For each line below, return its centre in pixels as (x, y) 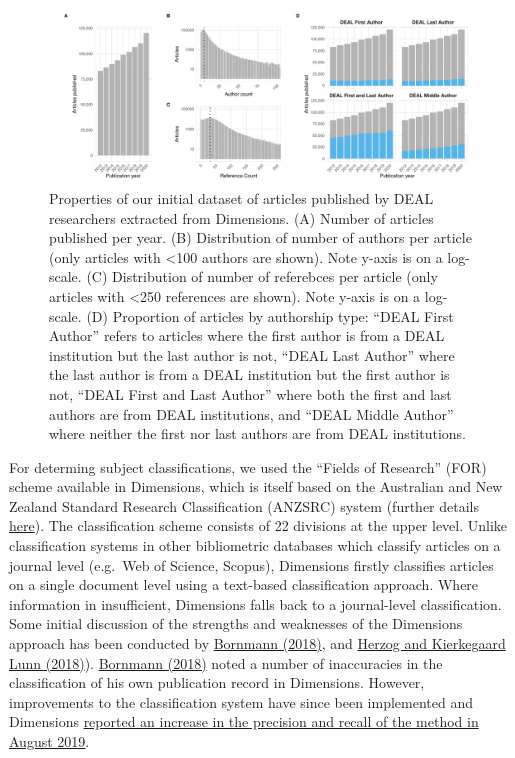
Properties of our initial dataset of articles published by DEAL (241, 197)
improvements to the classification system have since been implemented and (241, 701)
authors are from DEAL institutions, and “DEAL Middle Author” (251, 413)
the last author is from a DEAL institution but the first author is (249, 374)
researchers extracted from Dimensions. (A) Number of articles (241, 217)
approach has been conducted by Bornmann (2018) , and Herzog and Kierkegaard (257, 643)
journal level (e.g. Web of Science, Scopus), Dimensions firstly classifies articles (251, 564)
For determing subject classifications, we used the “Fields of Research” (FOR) (248, 466)
